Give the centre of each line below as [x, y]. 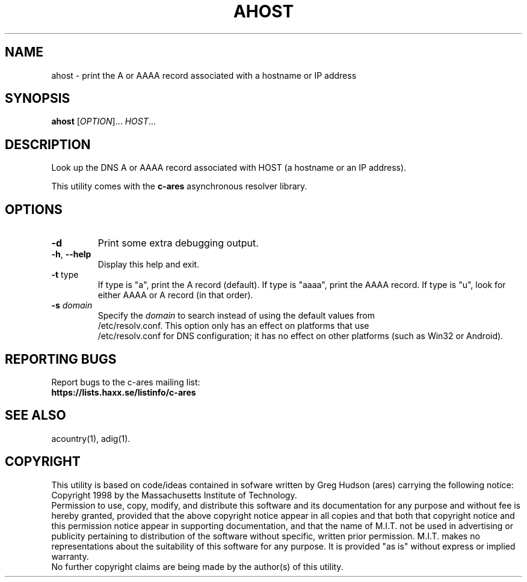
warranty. [70, 556]
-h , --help [71, 254]
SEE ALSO [35, 415]
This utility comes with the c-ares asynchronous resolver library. [179, 186]
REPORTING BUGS [61, 359]
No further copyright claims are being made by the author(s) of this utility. [197, 566]
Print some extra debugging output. [178, 243]
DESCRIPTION [48, 144]
